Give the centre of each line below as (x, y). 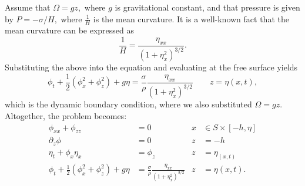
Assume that (28, 7)
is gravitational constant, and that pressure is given (207, 7)
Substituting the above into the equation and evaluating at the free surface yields (151, 67)
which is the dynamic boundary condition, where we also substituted (128, 104)
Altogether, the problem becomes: (66, 116)
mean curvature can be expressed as (70, 30)
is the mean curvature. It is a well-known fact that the (191, 18)
